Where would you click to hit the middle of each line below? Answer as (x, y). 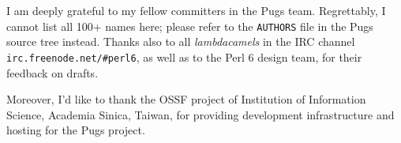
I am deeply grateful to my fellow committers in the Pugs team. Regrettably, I (196, 10)
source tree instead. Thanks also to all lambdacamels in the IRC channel (181, 41)
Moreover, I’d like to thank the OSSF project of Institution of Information (186, 99)
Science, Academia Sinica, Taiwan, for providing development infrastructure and (200, 114)
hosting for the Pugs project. (76, 130)
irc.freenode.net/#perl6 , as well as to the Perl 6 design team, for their (184, 56)
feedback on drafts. (52, 72)
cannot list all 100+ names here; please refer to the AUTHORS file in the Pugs (190, 26)
